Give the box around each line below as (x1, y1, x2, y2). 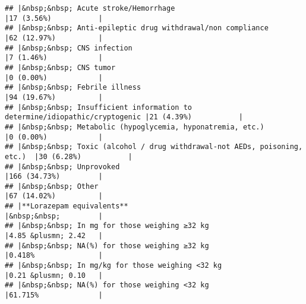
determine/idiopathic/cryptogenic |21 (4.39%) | (5, 113, 243, 122)
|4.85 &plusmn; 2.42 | (5, 232, 103, 240)
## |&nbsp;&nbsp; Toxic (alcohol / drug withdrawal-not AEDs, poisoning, (5, 142, 303, 151)
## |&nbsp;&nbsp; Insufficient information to (5, 103, 192, 112)
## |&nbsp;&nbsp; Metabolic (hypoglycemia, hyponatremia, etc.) (5, 122, 264, 131)
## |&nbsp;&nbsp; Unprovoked (5, 162, 120, 171)
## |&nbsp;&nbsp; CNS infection (5, 43, 133, 52)
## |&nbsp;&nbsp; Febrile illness (5, 83, 141, 92)
